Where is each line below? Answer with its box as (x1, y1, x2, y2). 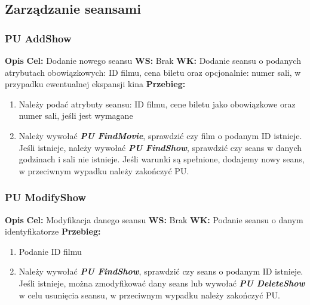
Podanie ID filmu (19, 245, 82, 257)
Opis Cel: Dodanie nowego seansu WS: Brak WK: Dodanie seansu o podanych (5, 54, 301, 66)
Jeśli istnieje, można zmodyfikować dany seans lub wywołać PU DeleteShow (19, 276, 305, 289)
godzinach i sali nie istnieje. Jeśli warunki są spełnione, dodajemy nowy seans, (19, 153, 305, 165)
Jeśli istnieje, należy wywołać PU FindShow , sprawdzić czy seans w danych (19, 141, 302, 153)
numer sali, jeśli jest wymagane (19, 109, 133, 122)
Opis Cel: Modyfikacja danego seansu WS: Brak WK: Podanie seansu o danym (5, 213, 303, 226)
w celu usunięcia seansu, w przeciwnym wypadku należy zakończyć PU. (19, 288, 280, 301)
